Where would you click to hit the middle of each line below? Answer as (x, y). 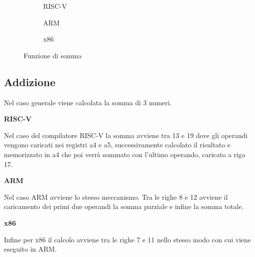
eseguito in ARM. (30, 249)
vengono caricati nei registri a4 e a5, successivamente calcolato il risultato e (117, 145)
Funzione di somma (53, 55)
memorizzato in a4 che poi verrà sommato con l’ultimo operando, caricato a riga (125, 154)
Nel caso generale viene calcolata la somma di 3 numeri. (88, 102)
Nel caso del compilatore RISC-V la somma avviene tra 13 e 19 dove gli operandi (126, 135)
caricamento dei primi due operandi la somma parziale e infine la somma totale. (124, 206)
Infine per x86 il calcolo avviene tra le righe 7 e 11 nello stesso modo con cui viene (127, 239)
